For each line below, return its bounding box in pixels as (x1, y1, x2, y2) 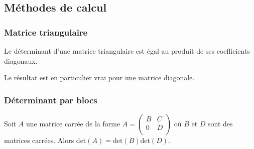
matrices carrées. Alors (4, 135, 74, 145)
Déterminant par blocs (4, 93, 97, 106)
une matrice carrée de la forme (26, 118, 120, 128)
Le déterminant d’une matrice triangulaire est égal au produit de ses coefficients (4, 46, 250, 56)
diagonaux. (4, 55, 38, 66)
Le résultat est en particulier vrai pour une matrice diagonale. (4, 72, 195, 83)
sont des (208, 118, 233, 128)
